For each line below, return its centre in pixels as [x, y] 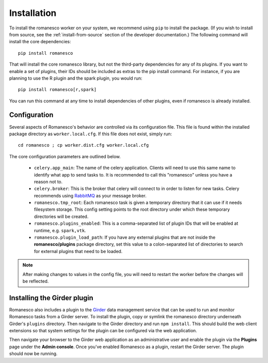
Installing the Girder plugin [51, 298]
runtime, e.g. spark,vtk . [60, 230]
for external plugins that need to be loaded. [78, 251]
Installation [33, 13]
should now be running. [33, 354]
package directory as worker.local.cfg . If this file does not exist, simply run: [91, 134]
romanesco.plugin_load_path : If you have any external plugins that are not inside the [125, 237]
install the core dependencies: [40, 42]
